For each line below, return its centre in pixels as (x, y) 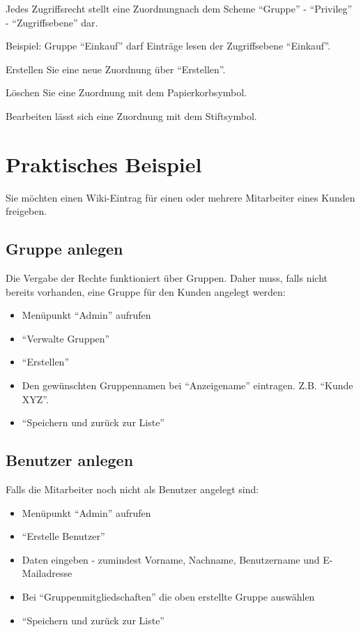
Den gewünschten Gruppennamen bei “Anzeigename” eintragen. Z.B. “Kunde (187, 385)
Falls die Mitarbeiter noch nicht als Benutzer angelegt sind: (132, 489)
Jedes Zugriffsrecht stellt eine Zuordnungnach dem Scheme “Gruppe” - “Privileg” (179, 8)
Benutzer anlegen (70, 460)
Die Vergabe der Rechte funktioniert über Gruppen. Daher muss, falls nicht (167, 278)
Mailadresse (47, 573)
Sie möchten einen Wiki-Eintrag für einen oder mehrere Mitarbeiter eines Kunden (180, 197)
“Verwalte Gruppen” (66, 338)
